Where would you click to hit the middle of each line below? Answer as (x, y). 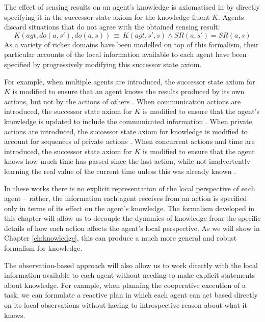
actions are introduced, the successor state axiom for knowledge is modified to (126, 131)
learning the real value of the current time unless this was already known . (120, 171)
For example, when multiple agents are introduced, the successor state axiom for (130, 81)
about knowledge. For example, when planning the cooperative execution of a (125, 285)
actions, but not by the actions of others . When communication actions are (123, 101)
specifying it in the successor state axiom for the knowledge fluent (107, 17)
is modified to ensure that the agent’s (201, 111)
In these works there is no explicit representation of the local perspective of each (130, 188)
